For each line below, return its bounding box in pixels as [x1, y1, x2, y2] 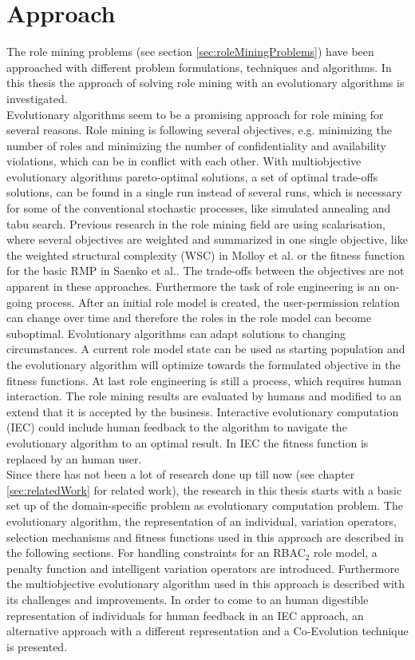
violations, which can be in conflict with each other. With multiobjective [6, 153, 362, 169]
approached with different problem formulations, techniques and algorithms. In [6, 58, 392, 75]
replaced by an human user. [6, 450, 142, 467]
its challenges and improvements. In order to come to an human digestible [6, 590, 369, 607]
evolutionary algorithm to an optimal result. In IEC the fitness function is [6, 434, 369, 451]
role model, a [314, 544, 377, 561]
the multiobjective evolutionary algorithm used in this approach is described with [6, 575, 405, 592]
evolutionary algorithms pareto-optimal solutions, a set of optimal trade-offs [6, 168, 378, 185]
